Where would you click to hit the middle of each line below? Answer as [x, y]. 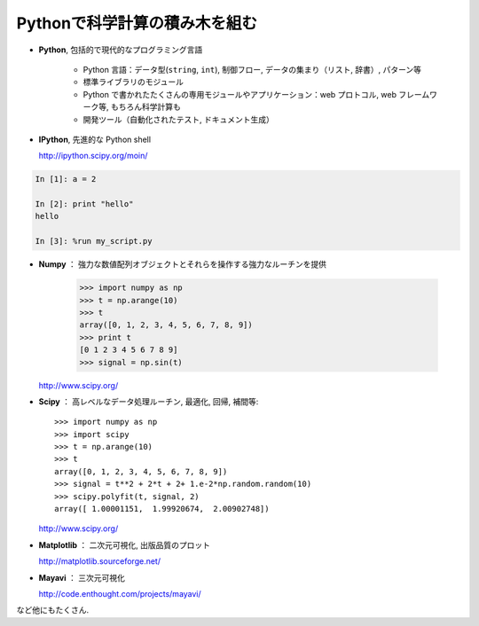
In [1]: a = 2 [66, 179]
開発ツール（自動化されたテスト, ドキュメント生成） [178, 119]
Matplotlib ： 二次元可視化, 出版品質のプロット [124, 544]
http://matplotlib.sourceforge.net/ [100, 561]
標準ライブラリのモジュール [133, 82]
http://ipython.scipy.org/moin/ [93, 156]
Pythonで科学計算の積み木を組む [137, 23]
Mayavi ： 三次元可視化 [82, 577]
